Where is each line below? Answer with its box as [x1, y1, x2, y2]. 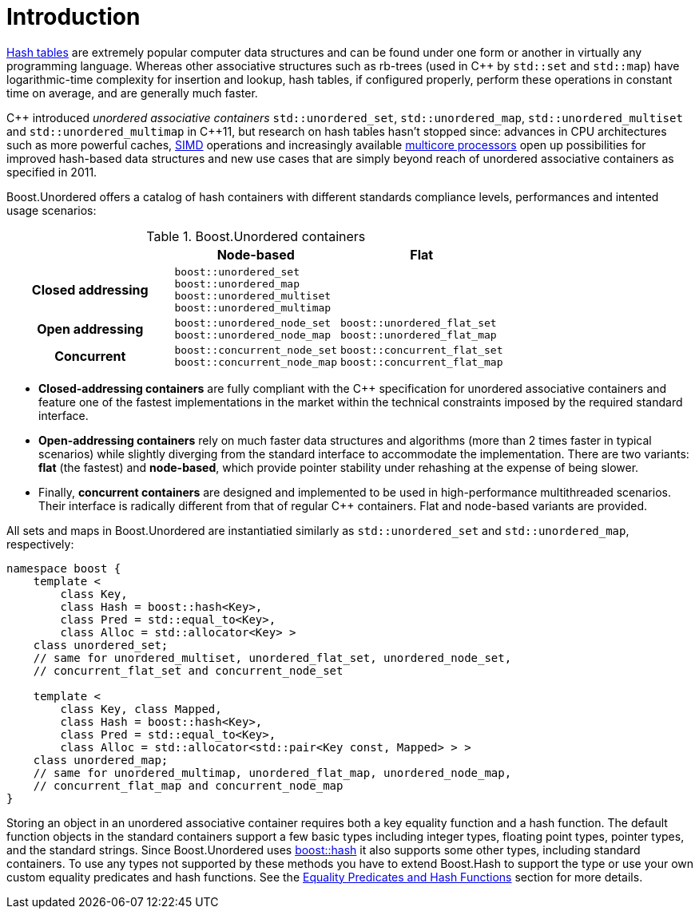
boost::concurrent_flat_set [340, 343, 503, 356]
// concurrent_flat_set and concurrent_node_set [33, 663, 344, 677]
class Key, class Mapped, [60, 702, 222, 715]
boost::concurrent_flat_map [340, 355, 503, 368]
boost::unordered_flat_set [340, 316, 497, 329]
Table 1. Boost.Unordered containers [146, 228, 366, 244]
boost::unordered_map [174, 277, 300, 290]
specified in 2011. [6, 164, 97, 179]
